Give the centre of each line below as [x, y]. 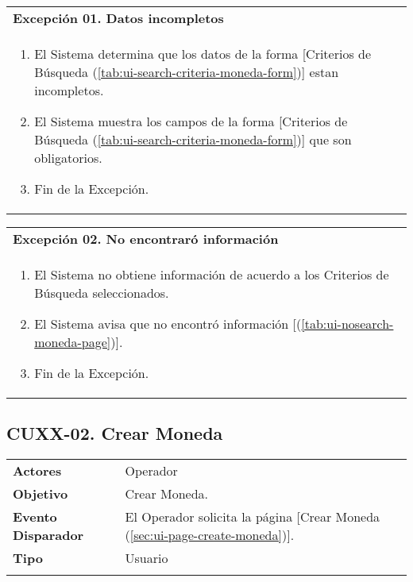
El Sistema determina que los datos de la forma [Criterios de [203, 54]
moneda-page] [73, 342]
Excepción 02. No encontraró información [146, 239]
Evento [35, 517]
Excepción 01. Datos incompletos [118, 18]
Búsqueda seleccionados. [102, 293]
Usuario [147, 558]
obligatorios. [68, 158]
